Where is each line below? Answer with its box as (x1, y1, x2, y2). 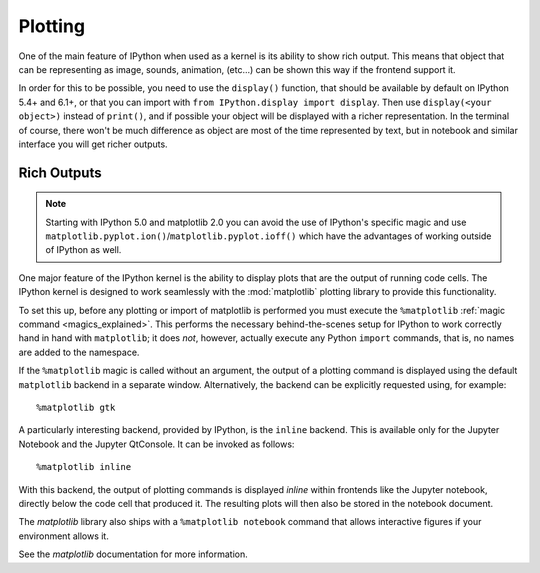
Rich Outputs (18, 164, 102, 181)
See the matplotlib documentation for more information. (18, 548, 249, 560)
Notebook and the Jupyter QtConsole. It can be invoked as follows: (18, 438, 295, 450)
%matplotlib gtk (36, 401, 116, 413)
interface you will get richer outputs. (18, 138, 169, 150)
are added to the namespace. (18, 346, 140, 358)
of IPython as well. (45, 244, 122, 256)
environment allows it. (18, 530, 109, 542)
